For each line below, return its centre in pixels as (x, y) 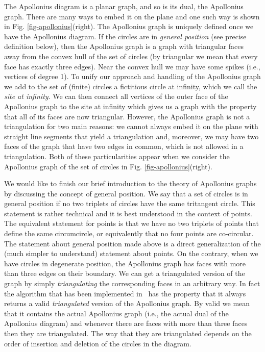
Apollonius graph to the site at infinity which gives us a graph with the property (130, 106)
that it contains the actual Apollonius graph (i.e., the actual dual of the (116, 313)
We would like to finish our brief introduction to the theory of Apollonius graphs (130, 183)
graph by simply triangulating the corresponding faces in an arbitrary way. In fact (132, 283)
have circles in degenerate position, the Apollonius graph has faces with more (125, 263)
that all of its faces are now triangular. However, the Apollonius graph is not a (127, 116)
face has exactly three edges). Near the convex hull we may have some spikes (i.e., (132, 66)
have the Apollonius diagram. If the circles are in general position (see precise (125, 36)
